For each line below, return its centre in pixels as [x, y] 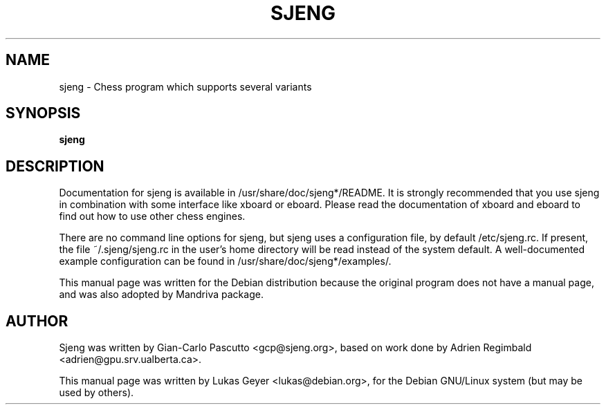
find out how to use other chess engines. [152, 216]
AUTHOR [37, 321]
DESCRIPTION [55, 166]
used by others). [97, 393]
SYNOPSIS [43, 113]
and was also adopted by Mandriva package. [161, 295]
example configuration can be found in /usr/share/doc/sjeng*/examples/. [225, 261]
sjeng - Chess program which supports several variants [185, 86]
